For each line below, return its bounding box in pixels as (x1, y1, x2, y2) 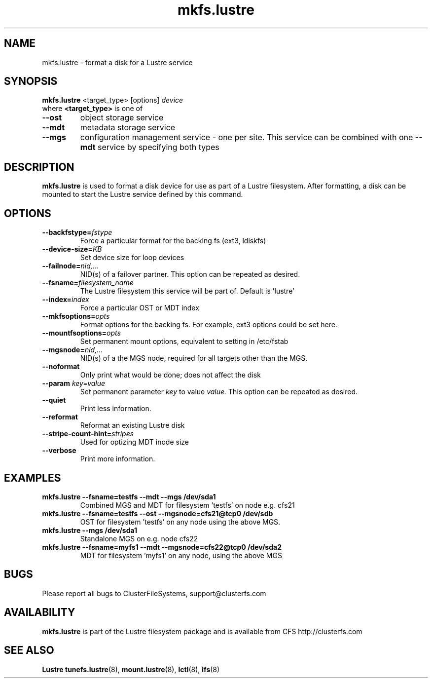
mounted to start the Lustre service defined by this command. (42, 190, 243, 199)
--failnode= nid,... (42, 262, 99, 270)
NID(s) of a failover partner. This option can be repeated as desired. (80, 270, 300, 279)
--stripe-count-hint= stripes (42, 429, 134, 438)
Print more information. (80, 455, 155, 463)
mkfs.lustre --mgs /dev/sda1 (42, 526, 138, 534)
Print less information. (80, 404, 151, 413)
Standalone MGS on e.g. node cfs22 (80, 534, 198, 543)
